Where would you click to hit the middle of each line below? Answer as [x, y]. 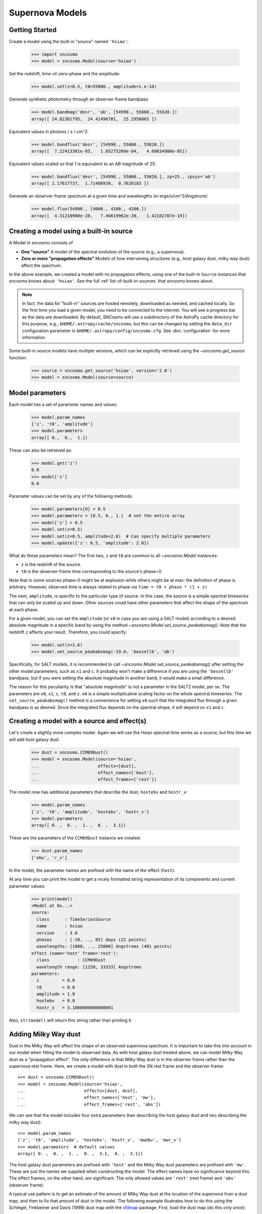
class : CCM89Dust [71, 960]
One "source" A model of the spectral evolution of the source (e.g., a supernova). [103, 252]
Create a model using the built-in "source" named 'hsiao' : [69, 42]
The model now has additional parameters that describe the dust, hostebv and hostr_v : [98, 792]
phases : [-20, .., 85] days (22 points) [91, 939]
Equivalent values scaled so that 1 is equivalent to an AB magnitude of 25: [82, 164]
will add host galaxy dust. [34, 739]
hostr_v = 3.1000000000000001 [75, 1007]
